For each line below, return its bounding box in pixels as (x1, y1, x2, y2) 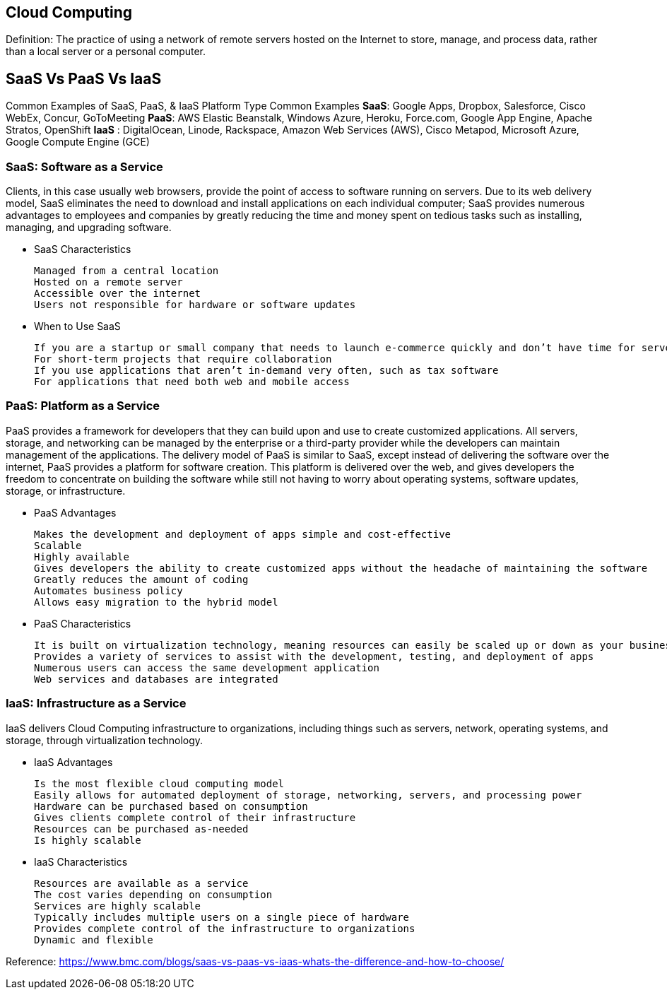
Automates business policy (34, 584, 183, 596)
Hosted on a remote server (34, 276, 183, 288)
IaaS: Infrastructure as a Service (6, 696, 187, 711)
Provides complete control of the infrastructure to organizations (34, 922, 415, 934)
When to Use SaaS (34, 320, 121, 333)
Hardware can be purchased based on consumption (34, 800, 308, 812)
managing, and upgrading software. (6, 221, 172, 234)
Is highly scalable (34, 834, 141, 846)
